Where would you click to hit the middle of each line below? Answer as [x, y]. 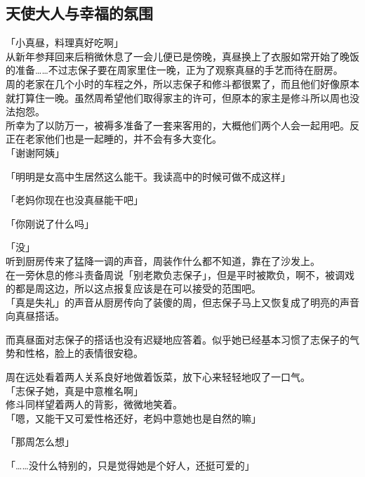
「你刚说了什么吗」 [50, 223]
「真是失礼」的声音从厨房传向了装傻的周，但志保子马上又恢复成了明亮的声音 [182, 302]
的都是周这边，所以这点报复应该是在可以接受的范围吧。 [133, 288]
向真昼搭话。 [35, 316]
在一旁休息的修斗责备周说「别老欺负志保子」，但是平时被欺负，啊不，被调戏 [180, 274]
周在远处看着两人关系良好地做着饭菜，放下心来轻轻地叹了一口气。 [158, 377]
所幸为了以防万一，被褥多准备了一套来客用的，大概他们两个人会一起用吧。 [178, 125]
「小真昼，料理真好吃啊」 [65, 43]
